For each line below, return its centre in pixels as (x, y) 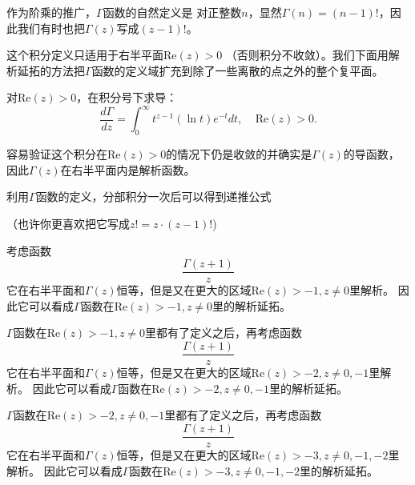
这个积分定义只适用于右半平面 (85, 55)
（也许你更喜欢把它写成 (68, 224)
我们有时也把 (51, 28)
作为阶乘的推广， (51, 12)
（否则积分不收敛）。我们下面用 (307, 55)
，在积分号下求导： (127, 97)
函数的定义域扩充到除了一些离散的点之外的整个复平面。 (238, 70)
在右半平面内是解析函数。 (128, 169)
